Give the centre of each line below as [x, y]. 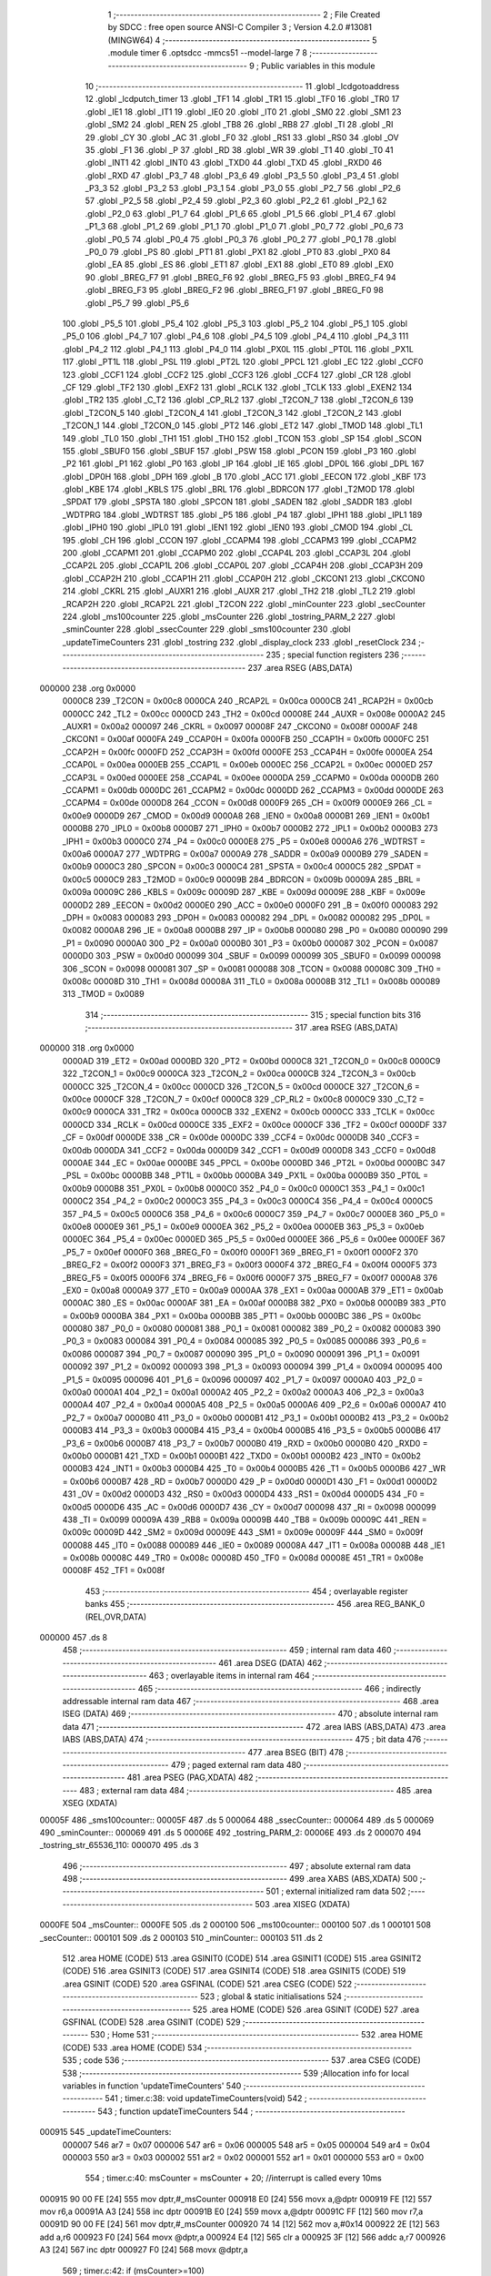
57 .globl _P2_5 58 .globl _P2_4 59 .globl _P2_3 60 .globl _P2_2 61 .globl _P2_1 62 [236, 201]
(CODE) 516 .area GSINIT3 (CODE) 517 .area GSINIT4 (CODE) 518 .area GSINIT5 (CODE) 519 [234, 1971]
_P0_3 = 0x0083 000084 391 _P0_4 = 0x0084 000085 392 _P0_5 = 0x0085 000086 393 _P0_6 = [245, 1341]
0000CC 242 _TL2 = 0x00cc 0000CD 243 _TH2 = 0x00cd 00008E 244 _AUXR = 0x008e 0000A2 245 [254, 714]
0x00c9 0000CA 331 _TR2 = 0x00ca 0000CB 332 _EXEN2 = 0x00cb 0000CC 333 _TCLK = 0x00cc [249, 1112]
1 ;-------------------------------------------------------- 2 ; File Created [244, 15]
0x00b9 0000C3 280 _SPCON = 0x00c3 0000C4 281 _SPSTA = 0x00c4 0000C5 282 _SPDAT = [242, 867]
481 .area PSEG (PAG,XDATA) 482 [190, 1778]
